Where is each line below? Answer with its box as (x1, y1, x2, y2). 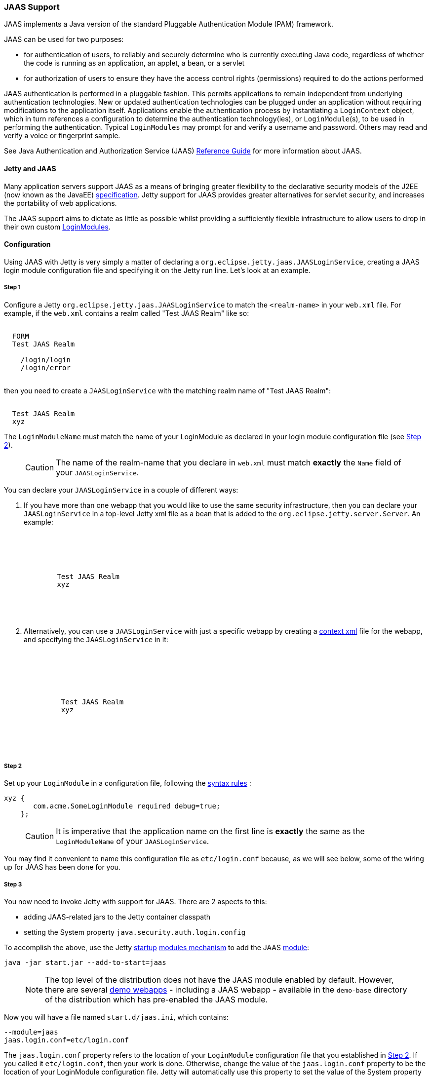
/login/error (20, 363, 71, 372)
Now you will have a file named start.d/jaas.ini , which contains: (4, 1013, 229, 1022)
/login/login (20, 355, 71, 364)
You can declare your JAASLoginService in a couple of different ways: (4, 485, 238, 494)
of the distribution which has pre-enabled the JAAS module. (45, 995, 268, 1005)
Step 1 (4, 284, 21, 291)
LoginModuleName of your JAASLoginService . (56, 836, 209, 846)
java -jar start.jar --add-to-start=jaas (4, 959, 166, 967)
